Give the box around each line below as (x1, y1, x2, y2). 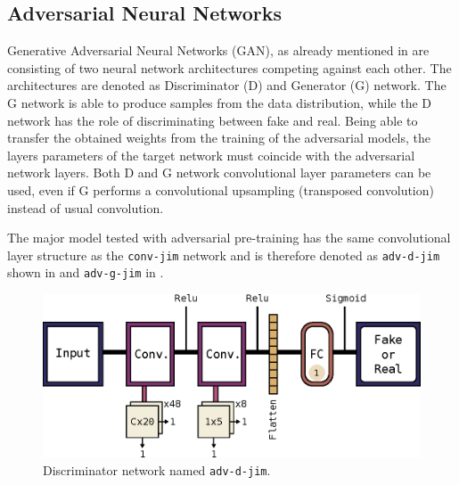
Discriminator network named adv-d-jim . (43, 460, 271, 479)
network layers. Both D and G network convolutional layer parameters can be (7, 163, 431, 182)
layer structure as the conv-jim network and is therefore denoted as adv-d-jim (7, 245, 440, 264)
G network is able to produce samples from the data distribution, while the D (7, 93, 431, 111)
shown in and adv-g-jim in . (7, 263, 164, 282)
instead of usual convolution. (7, 198, 164, 217)
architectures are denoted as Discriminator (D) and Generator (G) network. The (7, 76, 447, 95)
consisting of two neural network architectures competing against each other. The (7, 58, 452, 77)
